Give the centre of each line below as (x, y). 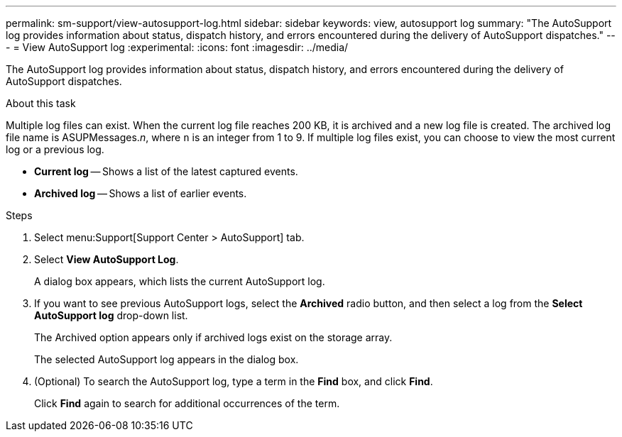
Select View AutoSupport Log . (107, 259)
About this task (41, 103)
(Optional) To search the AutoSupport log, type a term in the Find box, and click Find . (234, 381)
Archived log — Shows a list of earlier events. (141, 193)
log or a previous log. (55, 149)
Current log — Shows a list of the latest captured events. (166, 171)
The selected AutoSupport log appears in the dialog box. (167, 359)
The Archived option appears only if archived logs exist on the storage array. (213, 337)
